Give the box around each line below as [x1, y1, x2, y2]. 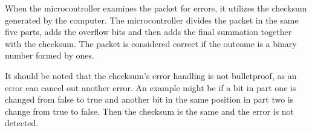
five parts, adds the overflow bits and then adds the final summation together [5, 25, 292, 38]
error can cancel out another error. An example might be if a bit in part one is [5, 81, 296, 94]
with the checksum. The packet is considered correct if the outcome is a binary [5, 37, 297, 50]
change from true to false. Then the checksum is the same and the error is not [5, 104, 294, 117]
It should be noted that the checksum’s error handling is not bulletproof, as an [5, 69, 297, 81]
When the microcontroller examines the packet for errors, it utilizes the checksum [5, 2, 307, 14]
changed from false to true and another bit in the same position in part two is [5, 93, 294, 106]
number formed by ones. [5, 49, 94, 62]
